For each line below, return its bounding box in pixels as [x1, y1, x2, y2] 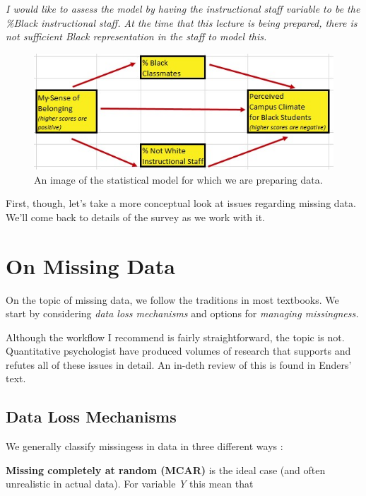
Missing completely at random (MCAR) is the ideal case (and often [6, 462, 326, 477]
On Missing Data [6, 251, 175, 280]
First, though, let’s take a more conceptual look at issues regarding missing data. [6, 196, 356, 211]
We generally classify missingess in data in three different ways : [6, 439, 283, 454]
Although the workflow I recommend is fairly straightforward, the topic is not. [6, 329, 345, 344]
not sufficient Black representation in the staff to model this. [6, 29, 267, 44]
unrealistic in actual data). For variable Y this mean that [6, 476, 254, 491]
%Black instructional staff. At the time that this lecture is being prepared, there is [6, 15, 358, 30]
